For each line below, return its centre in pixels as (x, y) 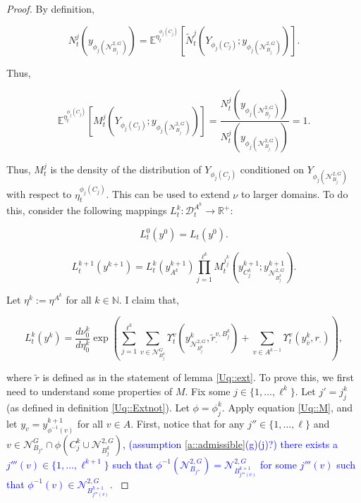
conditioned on (272, 169)
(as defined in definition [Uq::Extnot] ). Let (98, 407)
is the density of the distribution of (126, 169)
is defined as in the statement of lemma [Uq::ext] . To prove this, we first (198, 377)
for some (279, 464)
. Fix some (208, 391)
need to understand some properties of (90, 391)
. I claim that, (149, 299)
